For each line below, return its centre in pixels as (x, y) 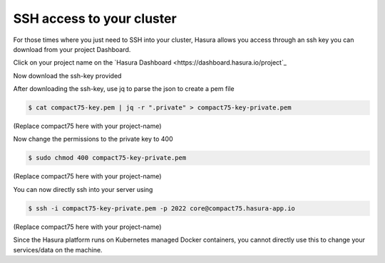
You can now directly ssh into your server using (83, 189)
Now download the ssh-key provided (67, 75)
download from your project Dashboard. (72, 49)
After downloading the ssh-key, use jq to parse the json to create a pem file (124, 89)
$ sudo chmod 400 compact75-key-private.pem (107, 158)
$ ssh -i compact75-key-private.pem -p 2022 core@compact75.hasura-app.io (162, 208)
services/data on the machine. (58, 249)
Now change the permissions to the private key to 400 (93, 139)
